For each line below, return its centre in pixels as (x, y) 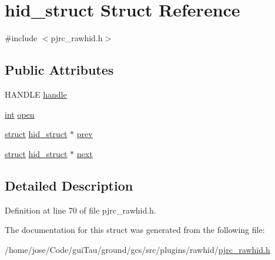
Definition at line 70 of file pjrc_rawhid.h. (81, 210)
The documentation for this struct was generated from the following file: (135, 230)
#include (21, 38)
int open (20, 114)
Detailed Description (69, 185)
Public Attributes (59, 70)
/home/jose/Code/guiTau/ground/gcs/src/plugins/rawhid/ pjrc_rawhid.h (137, 249)
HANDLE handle (36, 94)
